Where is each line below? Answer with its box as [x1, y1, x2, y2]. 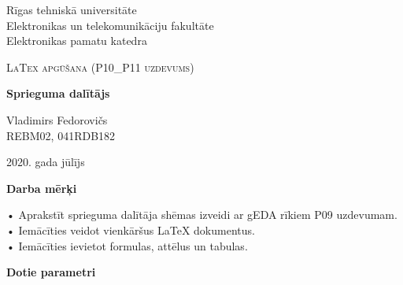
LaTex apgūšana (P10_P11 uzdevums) [6, 58, 194, 75]
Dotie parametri [6, 264, 96, 280]
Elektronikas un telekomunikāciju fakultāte [6, 17, 214, 33]
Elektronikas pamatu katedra [6, 32, 147, 49]
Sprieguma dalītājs [6, 85, 110, 102]
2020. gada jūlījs [6, 154, 85, 170]
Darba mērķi [6, 180, 77, 196]
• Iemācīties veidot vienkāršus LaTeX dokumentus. [6, 221, 255, 238]
